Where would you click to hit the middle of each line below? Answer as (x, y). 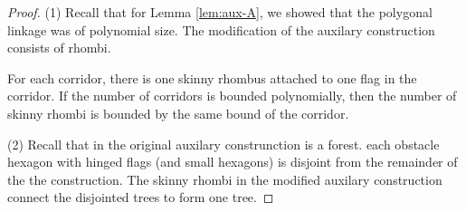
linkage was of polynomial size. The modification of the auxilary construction (221, 29)
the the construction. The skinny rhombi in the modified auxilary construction (225, 179)
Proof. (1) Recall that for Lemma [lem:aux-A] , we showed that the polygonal (220, 12)
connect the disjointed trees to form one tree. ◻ (141, 197)
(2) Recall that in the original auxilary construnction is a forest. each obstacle (223, 144)
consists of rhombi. (59, 48)
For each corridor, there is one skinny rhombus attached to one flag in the (212, 77)
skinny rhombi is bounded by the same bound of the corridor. (178, 113)
